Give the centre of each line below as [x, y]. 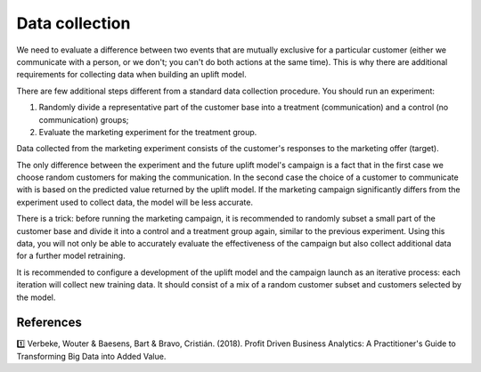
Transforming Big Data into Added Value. [91, 356]
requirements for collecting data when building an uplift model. [131, 75]
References [49, 323]
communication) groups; [84, 119]
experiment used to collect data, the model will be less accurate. [135, 202]
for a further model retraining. [71, 256]
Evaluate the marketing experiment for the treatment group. [148, 132]
